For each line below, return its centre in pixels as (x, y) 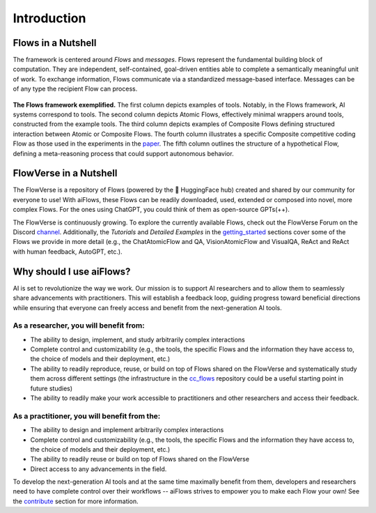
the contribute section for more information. (76, 501)
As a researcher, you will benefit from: (79, 326)
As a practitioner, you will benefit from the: (87, 416)
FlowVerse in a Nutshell (65, 173)
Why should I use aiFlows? (72, 271)
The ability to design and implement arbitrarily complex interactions (127, 430)
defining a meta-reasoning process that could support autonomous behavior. (123, 153)
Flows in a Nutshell (55, 43)
